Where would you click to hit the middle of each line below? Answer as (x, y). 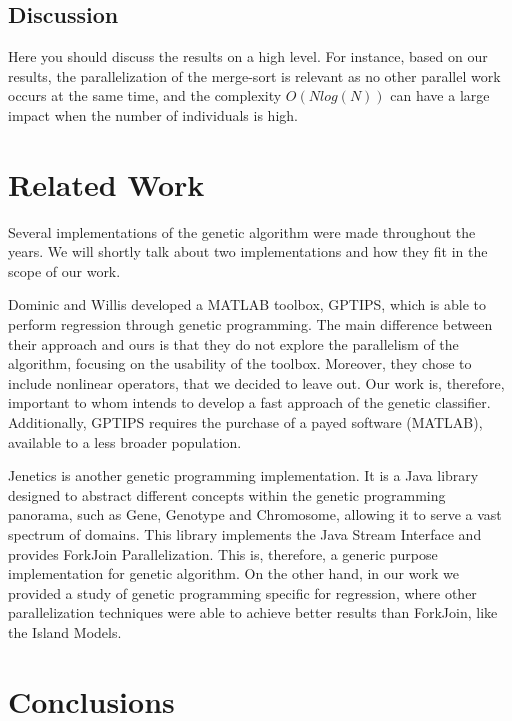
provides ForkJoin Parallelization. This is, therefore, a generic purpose (223, 553)
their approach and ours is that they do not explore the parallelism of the (233, 343)
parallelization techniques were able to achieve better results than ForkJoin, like (253, 612)
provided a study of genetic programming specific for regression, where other (242, 592)
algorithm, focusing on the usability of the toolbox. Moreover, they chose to (240, 363)
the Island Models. (65, 631)
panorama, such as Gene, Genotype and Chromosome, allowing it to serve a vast (255, 514)
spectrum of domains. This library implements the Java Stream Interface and (245, 534)
